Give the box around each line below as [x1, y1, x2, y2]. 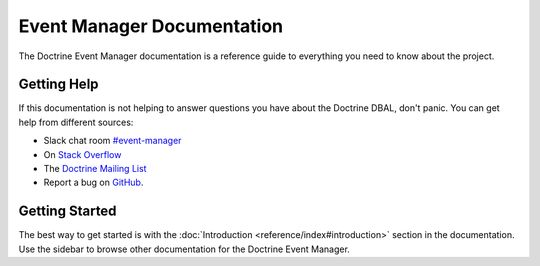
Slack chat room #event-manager [43, 135, 182, 147]
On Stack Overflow [43, 148, 122, 160]
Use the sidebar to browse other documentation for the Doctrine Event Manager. [18, 243, 350, 255]
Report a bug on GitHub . [43, 176, 144, 189]
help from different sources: [18, 116, 134, 128]
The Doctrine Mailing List [43, 163, 147, 175]
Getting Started [18, 203, 117, 220]
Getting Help [18, 76, 99, 93]
